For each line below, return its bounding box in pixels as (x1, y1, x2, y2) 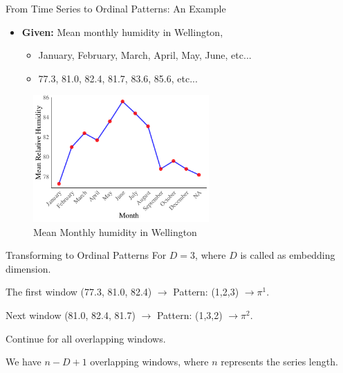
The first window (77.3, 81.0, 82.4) (6, 284, 152, 299)
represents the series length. (221, 354, 338, 369)
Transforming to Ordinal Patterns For (6, 248, 167, 262)
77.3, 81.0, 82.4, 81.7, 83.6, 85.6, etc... (38, 71, 198, 85)
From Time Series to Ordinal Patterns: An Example (6, 1, 226, 15)
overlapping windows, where (90, 354, 209, 369)
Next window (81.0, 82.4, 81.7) (6, 308, 136, 322)
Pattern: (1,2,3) (173, 284, 239, 299)
